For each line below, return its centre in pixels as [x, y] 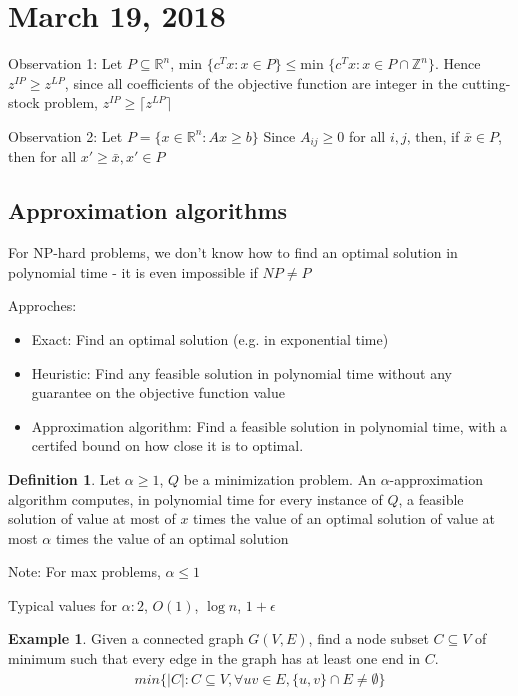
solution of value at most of [92, 518]
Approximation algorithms [148, 210]
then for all [42, 156]
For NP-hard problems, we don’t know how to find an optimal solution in [233, 252]
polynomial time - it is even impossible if [133, 271]
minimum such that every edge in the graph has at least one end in [214, 658]
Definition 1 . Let [64, 478]
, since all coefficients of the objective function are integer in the [261, 82]
